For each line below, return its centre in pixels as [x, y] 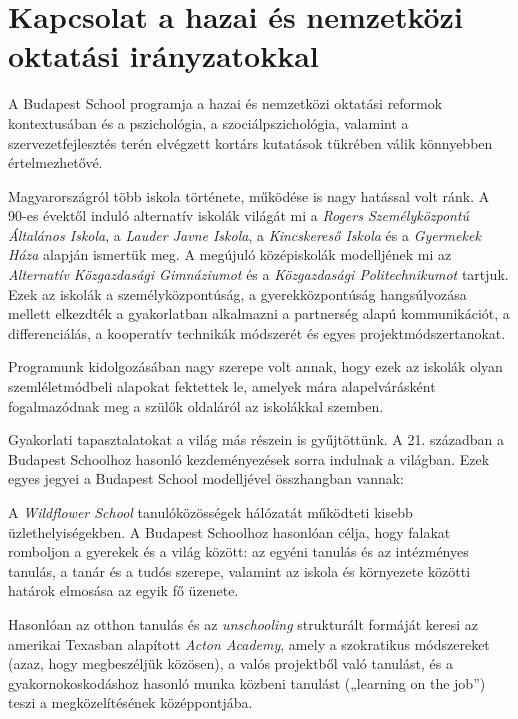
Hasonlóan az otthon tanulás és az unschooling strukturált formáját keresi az [243, 623]
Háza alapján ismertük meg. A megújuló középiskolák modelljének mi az [230, 254]
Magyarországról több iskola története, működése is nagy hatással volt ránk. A [249, 195]
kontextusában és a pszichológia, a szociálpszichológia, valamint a [208, 122]
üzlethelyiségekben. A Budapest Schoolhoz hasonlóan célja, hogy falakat [229, 531]
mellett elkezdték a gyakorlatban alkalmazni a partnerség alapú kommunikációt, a [259, 313]
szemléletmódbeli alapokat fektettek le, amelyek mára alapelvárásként [222, 386]
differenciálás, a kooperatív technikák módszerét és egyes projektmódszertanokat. [257, 332]
